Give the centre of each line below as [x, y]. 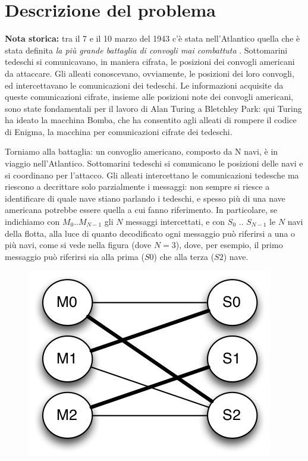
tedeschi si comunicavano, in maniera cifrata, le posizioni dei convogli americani [150, 62]
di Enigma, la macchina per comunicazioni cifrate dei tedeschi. [119, 131]
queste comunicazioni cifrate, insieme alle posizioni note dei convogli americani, [149, 97]
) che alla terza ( [184, 256]
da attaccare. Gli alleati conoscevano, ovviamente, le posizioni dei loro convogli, [150, 73]
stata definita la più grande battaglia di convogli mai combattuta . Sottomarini [146, 50]
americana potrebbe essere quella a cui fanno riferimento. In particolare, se [141, 210]
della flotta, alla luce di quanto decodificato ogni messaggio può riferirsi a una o [150, 233]
